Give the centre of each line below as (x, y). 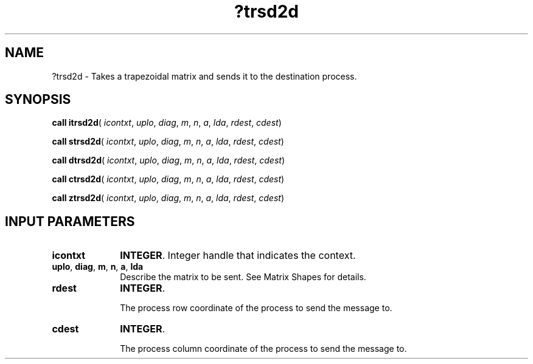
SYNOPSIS (38, 100)
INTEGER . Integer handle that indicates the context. (238, 256)
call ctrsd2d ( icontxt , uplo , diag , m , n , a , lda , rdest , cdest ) (168, 179)
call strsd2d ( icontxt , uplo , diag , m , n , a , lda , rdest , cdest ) (168, 142)
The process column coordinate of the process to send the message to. (263, 349)
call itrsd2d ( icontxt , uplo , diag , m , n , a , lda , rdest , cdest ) (167, 123)
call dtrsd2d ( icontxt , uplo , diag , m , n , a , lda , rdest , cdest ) (168, 160)
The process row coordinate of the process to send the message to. (256, 308)
